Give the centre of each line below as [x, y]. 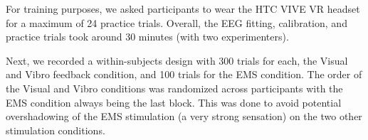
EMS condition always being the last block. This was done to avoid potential [174, 102]
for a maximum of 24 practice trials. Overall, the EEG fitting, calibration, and [177, 22]
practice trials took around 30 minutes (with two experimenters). [147, 37]
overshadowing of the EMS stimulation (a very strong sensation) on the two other [184, 116]
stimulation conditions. [56, 130]
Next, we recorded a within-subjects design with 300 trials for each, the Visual [177, 60]
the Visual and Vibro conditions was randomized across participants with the [174, 88]
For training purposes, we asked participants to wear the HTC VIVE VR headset [183, 9]
